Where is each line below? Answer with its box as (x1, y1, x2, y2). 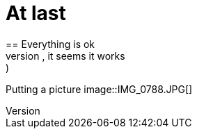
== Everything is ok (6, 37, 95, 50)
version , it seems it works (6, 49, 125, 62)
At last (6, 1, 66, 25)
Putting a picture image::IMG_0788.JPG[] (6, 83, 193, 95)
